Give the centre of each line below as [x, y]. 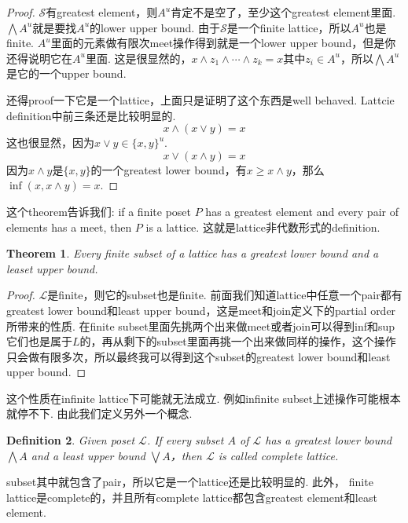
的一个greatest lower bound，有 [169, 169]
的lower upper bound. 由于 [155, 27]
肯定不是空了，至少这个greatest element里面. [283, 12]
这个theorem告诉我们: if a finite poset [99, 211]
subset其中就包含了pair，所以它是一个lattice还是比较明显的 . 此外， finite [190, 482]
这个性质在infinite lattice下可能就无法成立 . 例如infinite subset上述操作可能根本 [204, 398]
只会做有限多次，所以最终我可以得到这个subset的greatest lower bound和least [198, 356]
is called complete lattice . [278, 455]
